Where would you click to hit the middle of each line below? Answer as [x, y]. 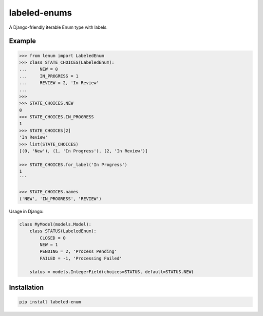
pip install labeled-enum [50, 302]
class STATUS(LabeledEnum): [63, 231]
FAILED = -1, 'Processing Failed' [81, 258]
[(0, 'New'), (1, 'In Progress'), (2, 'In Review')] [84, 151]
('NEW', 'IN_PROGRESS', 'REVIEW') [60, 199]
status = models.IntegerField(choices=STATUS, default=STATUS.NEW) [112, 272]
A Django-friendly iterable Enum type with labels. [58, 27]
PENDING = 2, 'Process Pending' [78, 251]
